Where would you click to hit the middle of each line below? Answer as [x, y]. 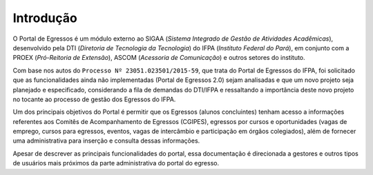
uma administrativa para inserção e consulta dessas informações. [106, 141]
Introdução [45, 18]
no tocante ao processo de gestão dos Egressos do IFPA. [94, 99]
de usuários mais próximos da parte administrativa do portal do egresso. [116, 163]
